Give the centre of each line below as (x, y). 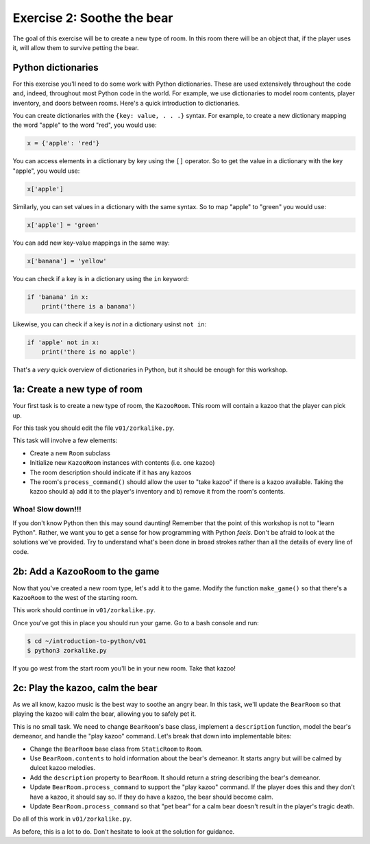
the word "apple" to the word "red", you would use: (85, 125)
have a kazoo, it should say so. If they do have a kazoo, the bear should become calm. (151, 797)
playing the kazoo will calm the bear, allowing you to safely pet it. (104, 714)
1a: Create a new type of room (78, 390)
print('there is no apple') (89, 352)
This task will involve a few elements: (65, 441)
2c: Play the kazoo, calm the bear (85, 688)
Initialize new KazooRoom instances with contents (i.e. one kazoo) (122, 463)
